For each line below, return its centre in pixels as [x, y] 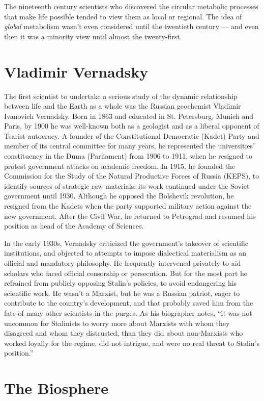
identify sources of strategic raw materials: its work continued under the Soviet [127, 185]
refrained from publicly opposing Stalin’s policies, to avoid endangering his [121, 283]
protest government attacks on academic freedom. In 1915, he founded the [120, 166]
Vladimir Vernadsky [76, 71]
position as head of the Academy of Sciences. [74, 226]
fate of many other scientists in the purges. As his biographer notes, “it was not [128, 312]
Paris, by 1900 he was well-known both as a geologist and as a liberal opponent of [132, 126]
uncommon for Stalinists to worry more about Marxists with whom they [117, 323]
